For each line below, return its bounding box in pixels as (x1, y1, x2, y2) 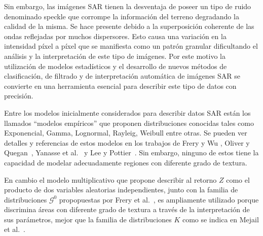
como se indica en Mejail (182, 214, 259, 224)
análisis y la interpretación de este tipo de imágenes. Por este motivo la (4, 50, 226, 61)
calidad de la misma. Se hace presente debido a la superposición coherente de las (4, 21, 254, 31)
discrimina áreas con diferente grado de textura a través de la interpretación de (4, 204, 250, 215)
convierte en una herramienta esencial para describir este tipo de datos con (4, 80, 237, 91)
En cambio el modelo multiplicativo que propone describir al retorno (4, 174, 217, 185)
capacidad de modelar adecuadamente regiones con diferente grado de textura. (4, 157, 247, 167)
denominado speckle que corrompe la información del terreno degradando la (4, 11, 239, 21)
